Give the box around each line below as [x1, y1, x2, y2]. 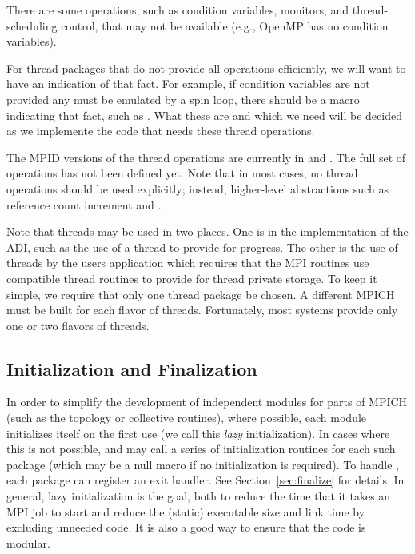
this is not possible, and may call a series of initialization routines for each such [6, 440, 396, 457]
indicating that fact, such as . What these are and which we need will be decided [6, 106, 402, 123]
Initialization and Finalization [6, 356, 257, 381]
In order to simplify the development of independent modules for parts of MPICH [6, 393, 408, 410]
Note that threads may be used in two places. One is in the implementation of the [6, 223, 409, 240]
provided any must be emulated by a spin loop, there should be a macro [6, 90, 360, 107]
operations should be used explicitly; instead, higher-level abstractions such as [6, 180, 389, 197]
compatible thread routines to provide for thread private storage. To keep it [6, 269, 377, 286]
